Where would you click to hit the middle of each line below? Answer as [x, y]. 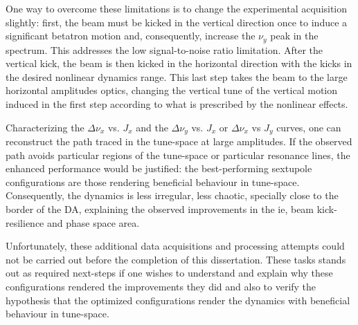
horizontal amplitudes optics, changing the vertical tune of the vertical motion [172, 90]
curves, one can [309, 127]
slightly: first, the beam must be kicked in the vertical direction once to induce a [177, 22]
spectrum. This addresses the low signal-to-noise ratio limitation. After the [164, 49]
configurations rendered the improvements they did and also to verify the [161, 286]
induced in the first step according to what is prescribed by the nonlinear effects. [177, 104]
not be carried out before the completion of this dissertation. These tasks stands [176, 259]
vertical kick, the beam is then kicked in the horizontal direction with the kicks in [179, 63]
